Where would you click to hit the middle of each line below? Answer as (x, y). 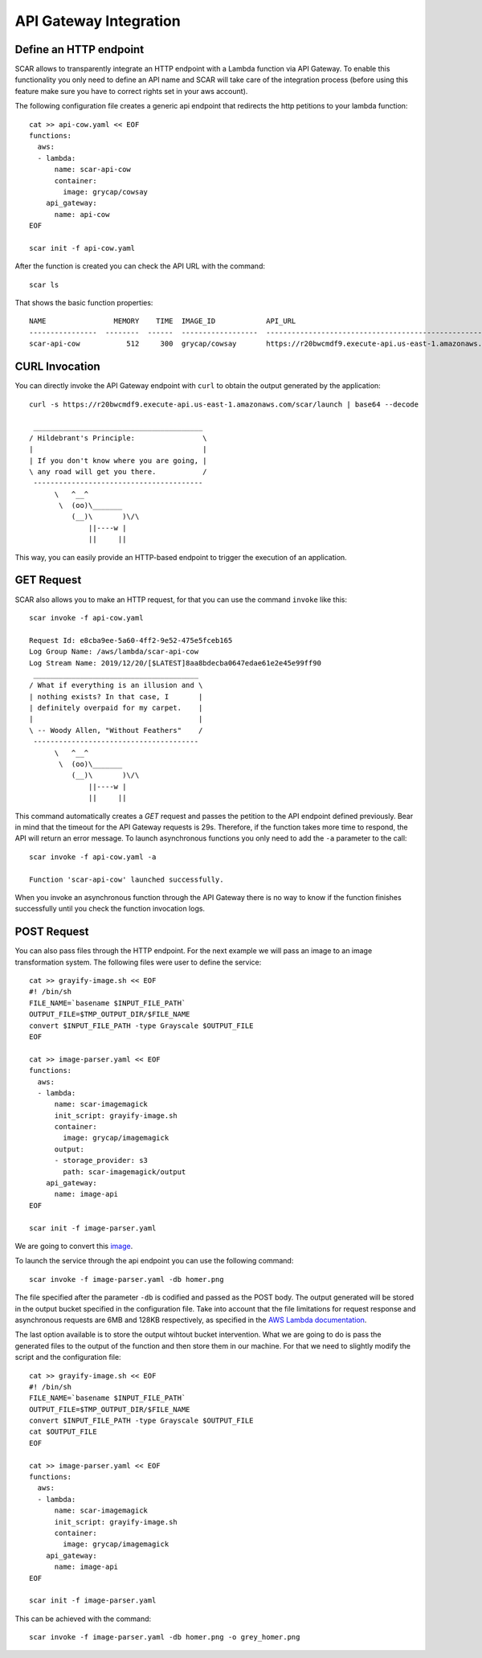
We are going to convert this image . (74, 1246)
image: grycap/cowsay (106, 192)
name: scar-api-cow (93, 170)
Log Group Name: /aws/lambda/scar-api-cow (114, 652)
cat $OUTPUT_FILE (63, 1432)
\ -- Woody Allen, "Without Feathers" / (116, 730)
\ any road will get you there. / (118, 471)
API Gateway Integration (98, 21)
